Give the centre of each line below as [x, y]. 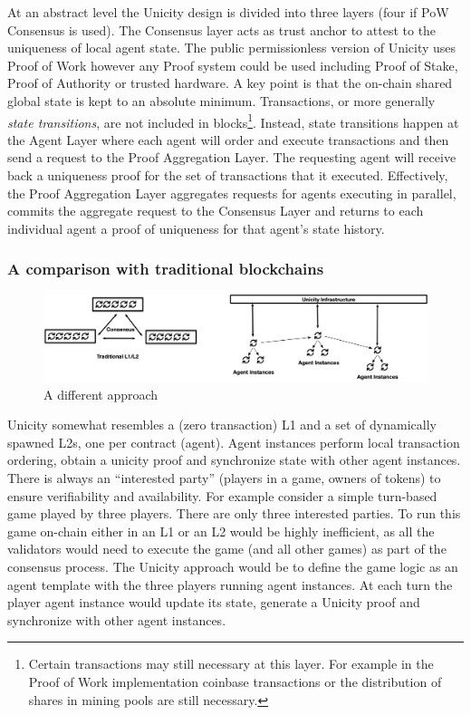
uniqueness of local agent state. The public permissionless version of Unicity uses [232, 48]
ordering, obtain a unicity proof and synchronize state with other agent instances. [234, 460]
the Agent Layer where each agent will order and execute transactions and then [228, 139]
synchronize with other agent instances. [117, 619]
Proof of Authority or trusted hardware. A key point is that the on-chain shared [230, 83]
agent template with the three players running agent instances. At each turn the [230, 584]
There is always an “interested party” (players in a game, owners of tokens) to [224, 478]
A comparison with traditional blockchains [166, 269]
